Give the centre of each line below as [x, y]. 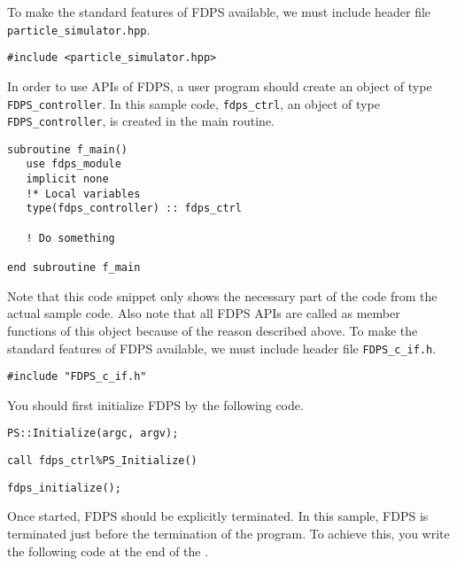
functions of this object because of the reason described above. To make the [213, 330]
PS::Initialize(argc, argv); [93, 434]
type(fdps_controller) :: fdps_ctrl [134, 209]
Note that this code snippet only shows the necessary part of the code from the [222, 295]
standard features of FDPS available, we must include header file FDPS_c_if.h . [222, 348]
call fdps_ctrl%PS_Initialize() [102, 461]
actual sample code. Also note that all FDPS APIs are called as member [204, 313]
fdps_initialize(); [64, 488]
